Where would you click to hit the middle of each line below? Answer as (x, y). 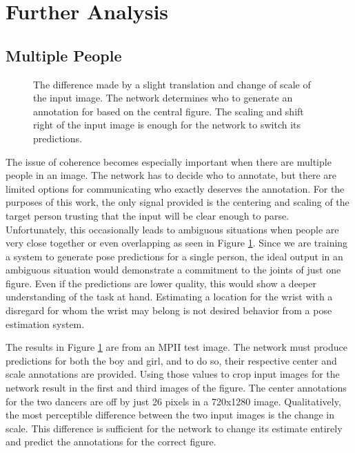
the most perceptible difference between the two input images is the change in (170, 415)
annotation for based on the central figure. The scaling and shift (169, 111)
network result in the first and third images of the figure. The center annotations (176, 388)
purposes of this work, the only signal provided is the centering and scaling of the (177, 202)
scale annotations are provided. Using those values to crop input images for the (173, 374)
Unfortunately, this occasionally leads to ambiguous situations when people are (172, 229)
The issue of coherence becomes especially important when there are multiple (169, 161)
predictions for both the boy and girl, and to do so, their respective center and (171, 360)
